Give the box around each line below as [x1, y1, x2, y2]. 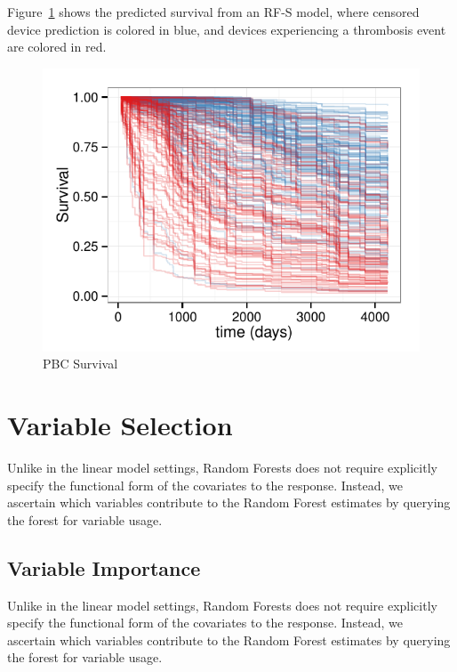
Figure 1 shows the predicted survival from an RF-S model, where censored [7, 3, 420, 20]
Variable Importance [7, 554, 201, 581]
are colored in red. [7, 37, 107, 56]
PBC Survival [43, 354, 118, 373]
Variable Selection [7, 407, 233, 443]
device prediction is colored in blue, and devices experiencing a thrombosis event [7, 20, 446, 38]
